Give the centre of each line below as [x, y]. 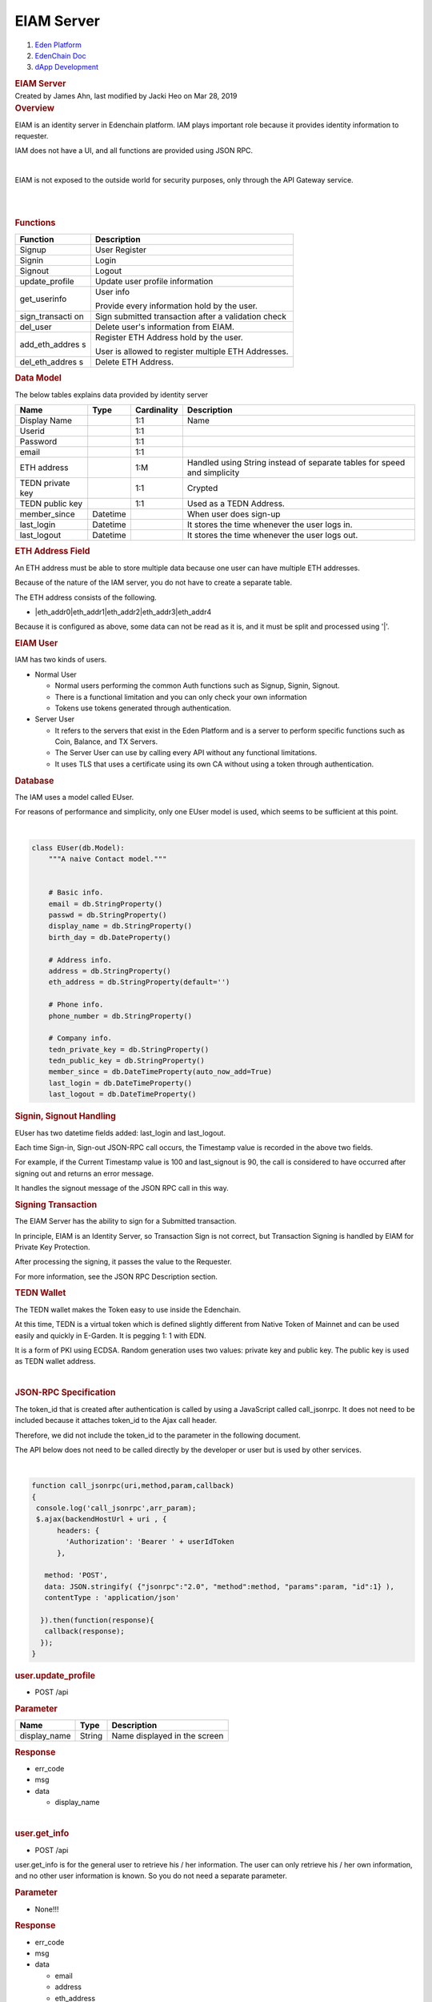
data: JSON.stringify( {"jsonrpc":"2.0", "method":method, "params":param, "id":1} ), [220, 1586]
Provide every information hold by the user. [176, 306]
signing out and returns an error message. [84, 1173]
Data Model [38, 378]
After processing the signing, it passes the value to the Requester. [123, 1262]
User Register [121, 250]
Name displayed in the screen [168, 1736]
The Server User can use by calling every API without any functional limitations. [186, 753]
